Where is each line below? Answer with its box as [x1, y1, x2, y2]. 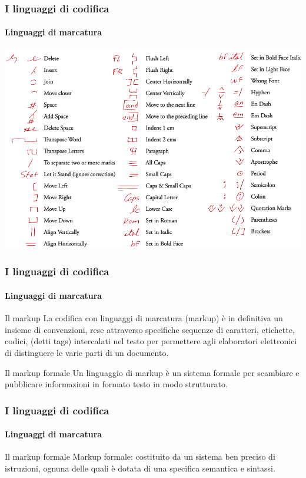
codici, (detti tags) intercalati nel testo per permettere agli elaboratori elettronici [5, 335, 297, 347]
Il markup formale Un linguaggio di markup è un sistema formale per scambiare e [5, 366, 300, 378]
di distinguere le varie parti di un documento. [5, 346, 169, 358]
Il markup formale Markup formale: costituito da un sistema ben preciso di [5, 450, 275, 463]
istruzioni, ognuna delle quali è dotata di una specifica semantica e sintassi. [5, 461, 275, 474]
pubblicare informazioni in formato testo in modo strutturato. [5, 378, 228, 390]
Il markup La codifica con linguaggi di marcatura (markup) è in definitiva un [5, 312, 283, 324]
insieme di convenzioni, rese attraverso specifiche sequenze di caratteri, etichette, [5, 323, 295, 335]
